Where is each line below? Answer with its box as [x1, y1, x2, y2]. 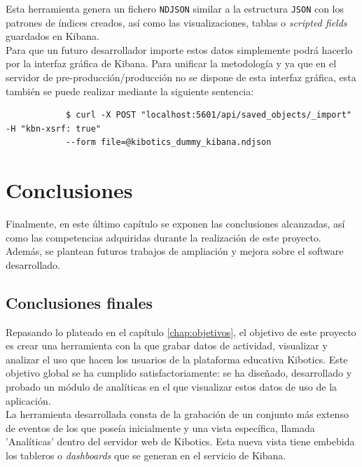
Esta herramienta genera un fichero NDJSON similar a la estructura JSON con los [6, 1, 344, 15]
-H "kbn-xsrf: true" [6, 123, 102, 134]
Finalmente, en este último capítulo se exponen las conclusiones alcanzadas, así [6, 216, 345, 231]
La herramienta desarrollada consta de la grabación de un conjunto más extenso [6, 407, 349, 421]
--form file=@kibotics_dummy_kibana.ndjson [65, 137, 272, 148]
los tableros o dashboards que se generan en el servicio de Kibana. [6, 448, 286, 463]
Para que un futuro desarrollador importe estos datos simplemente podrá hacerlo [6, 42, 353, 57]
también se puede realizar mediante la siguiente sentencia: [6, 83, 254, 98]
